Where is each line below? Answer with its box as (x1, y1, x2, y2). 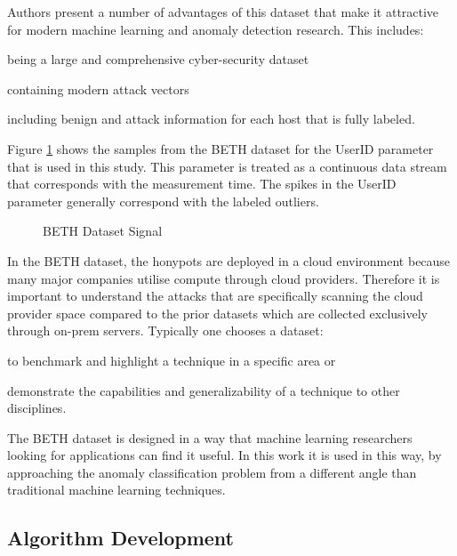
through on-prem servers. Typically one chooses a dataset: (7, 321, 324, 340)
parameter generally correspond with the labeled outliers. (7, 191, 319, 210)
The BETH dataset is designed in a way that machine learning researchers (7, 428, 413, 447)
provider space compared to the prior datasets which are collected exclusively (7, 303, 429, 322)
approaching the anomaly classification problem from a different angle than (7, 463, 417, 481)
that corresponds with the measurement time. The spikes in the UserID (7, 174, 397, 193)
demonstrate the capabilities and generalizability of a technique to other (7, 381, 400, 399)
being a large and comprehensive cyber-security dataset (7, 50, 309, 68)
